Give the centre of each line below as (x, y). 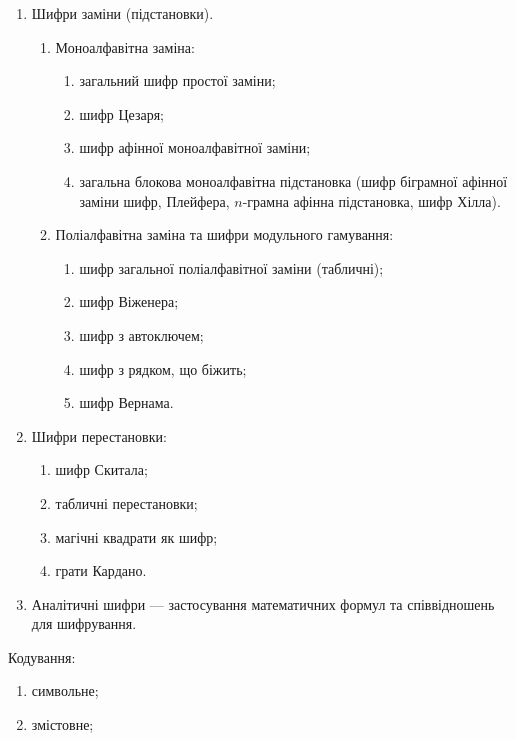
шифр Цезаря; (121, 113)
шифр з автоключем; (141, 334)
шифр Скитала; (101, 469)
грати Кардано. (101, 570)
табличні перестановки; (126, 502)
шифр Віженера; (129, 301)
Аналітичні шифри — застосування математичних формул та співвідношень (263, 603)
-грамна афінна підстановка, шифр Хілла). (371, 200)
